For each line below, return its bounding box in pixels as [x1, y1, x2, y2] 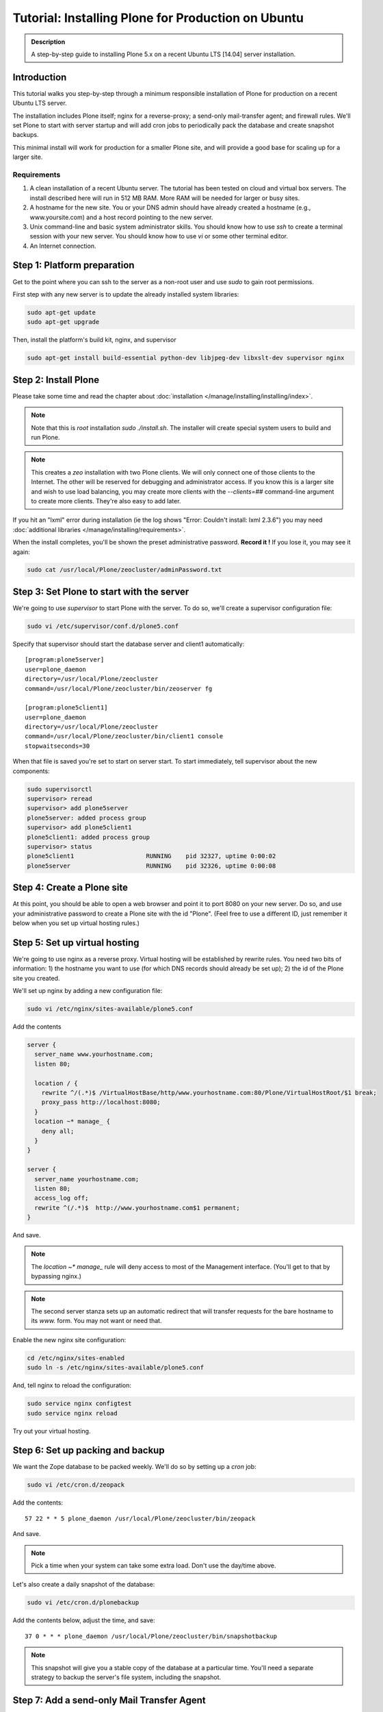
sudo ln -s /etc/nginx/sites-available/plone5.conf [27, 1363, 204, 1372]
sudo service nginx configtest [27, 1400, 133, 1407]
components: [12, 767, 51, 775]
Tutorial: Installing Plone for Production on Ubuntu [12, 10, 304, 25]
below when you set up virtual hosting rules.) [12, 919, 140, 927]
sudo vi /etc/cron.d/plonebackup [27, 1599, 140, 1607]
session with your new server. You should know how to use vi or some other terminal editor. [29, 232, 289, 240]
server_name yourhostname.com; [34, 1175, 140, 1183]
